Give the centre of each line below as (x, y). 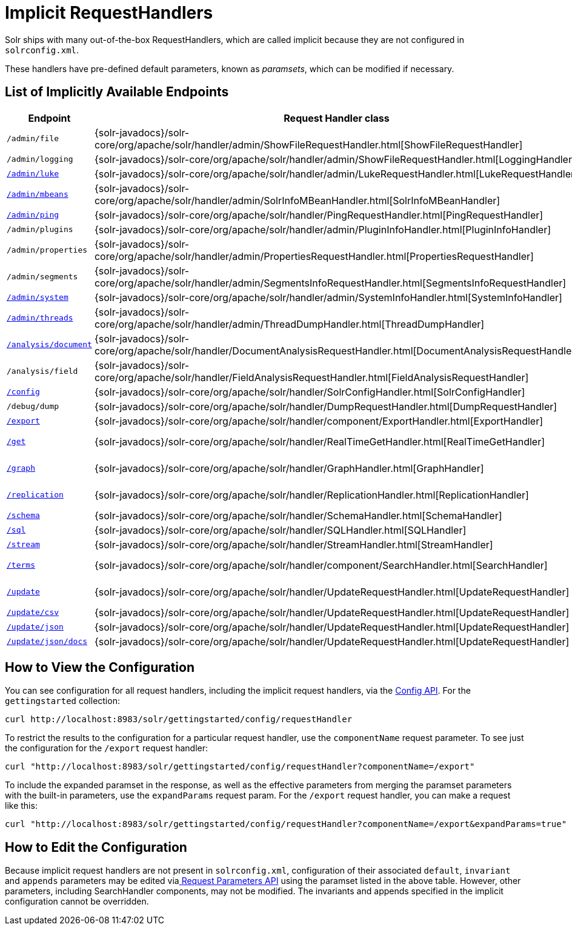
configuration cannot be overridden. (77, 902)
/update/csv (33, 613)
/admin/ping (33, 215)
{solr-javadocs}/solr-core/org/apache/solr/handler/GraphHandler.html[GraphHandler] (289, 468)
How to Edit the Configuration (96, 847)
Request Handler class (337, 118)
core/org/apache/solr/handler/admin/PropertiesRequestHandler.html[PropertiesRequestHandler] (314, 256)
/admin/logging (40, 159)
